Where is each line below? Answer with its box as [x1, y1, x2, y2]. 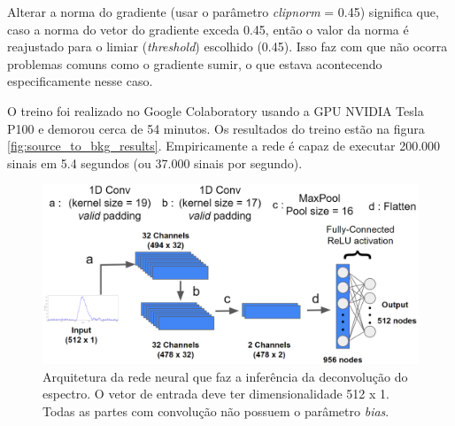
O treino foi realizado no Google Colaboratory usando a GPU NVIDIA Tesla [7, 101, 424, 120]
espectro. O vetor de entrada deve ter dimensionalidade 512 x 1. [42, 384, 389, 403]
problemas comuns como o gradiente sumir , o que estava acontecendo [7, 54, 382, 73]
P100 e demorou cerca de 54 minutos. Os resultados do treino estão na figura [7, 119, 425, 137]
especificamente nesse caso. [7, 72, 153, 90]
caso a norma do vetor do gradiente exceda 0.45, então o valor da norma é [7, 19, 409, 38]
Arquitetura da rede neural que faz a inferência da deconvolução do [42, 367, 408, 385]
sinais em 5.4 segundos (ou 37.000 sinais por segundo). [7, 153, 303, 172]
